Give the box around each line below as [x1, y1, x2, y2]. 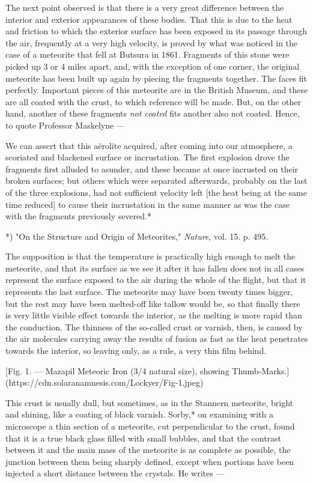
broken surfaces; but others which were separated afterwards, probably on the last [5, 174, 308, 187]
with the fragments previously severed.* [5, 210, 152, 222]
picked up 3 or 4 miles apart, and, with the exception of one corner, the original [5, 59, 300, 72]
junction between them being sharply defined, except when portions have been [5, 455, 294, 467]
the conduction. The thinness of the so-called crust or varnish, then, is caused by [5, 320, 303, 333]
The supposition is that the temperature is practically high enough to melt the [5, 250, 296, 263]
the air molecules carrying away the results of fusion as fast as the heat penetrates [5, 332, 308, 345]
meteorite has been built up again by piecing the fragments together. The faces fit [5, 71, 307, 84]
